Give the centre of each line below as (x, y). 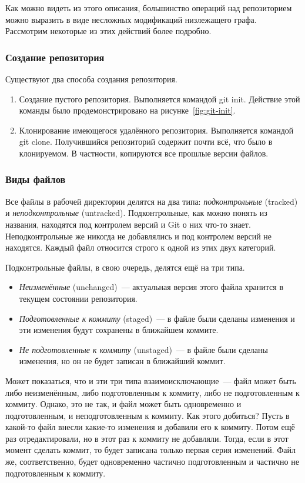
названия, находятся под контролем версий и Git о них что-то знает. (128, 224)
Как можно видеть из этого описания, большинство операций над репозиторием (149, 8)
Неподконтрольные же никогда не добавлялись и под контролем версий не (139, 236)
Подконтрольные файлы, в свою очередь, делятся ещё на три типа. (125, 267)
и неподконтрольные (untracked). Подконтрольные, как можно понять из (136, 213)
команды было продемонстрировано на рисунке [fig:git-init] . (127, 110)
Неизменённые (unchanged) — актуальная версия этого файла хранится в (151, 287)
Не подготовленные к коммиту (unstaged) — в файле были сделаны (143, 349)
